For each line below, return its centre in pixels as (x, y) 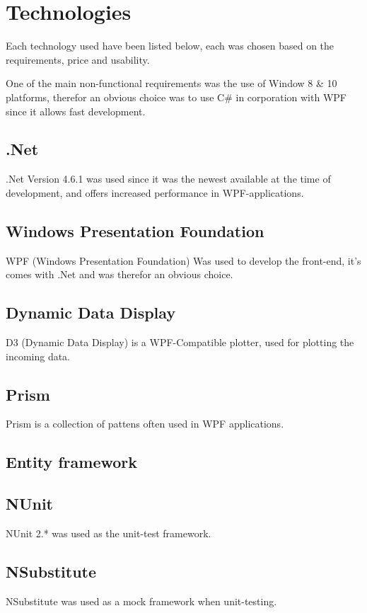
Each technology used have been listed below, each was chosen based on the (170, 46)
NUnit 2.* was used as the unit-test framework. (109, 533)
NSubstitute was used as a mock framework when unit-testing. (141, 601)
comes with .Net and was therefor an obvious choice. (120, 274)
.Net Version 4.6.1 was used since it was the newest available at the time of (168, 179)
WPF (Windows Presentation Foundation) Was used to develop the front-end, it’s (183, 260)
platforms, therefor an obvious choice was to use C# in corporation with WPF (176, 97)
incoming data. (38, 356)
